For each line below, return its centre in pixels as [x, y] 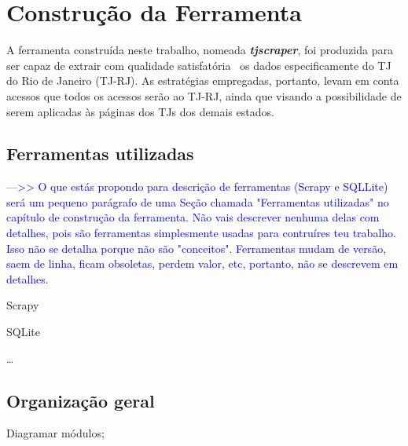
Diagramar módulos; [55, 433]
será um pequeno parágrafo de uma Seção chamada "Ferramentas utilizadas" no [198, 201]
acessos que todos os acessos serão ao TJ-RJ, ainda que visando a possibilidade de [204, 95]
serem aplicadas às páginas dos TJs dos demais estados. [140, 111]
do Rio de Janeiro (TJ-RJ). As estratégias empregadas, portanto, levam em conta [203, 80]
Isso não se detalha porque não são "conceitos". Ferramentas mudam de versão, [197, 248]
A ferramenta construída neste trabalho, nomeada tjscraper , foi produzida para [200, 50]
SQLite [23, 332]
